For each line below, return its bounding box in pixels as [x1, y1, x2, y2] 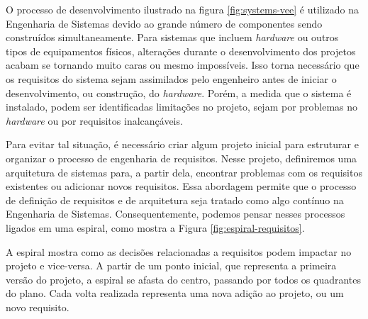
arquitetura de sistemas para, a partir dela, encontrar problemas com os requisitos [6, 164, 362, 179]
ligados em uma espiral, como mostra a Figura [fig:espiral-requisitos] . [6, 220, 305, 235]
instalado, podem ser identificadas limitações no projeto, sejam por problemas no [6, 99, 358, 114]
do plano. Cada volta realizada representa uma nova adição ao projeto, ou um [6, 286, 344, 301]
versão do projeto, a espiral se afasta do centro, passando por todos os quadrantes [6, 272, 362, 286]
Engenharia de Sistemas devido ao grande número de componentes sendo [6, 16, 323, 30]
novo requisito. [6, 299, 69, 314]
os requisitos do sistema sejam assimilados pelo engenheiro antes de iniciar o [6, 71, 337, 86]
